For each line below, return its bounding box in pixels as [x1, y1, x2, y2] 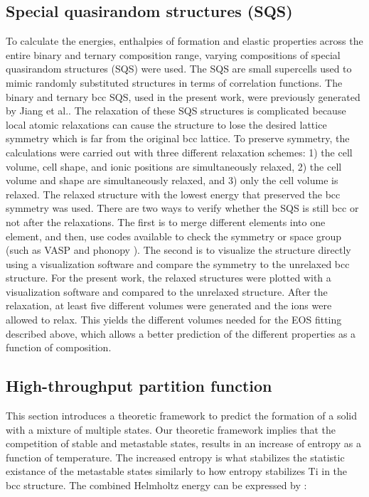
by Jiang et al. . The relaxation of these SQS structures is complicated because [6, 103, 346, 118]
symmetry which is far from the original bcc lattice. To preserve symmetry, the [6, 131, 350, 146]
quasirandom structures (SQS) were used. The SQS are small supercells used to [6, 61, 352, 76]
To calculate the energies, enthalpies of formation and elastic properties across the [6, 33, 363, 48]
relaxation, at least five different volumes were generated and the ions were [6, 298, 332, 313]
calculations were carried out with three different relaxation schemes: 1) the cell [6, 144, 353, 159]
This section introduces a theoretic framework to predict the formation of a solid [6, 408, 358, 423]
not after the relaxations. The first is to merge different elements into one [6, 214, 326, 229]
